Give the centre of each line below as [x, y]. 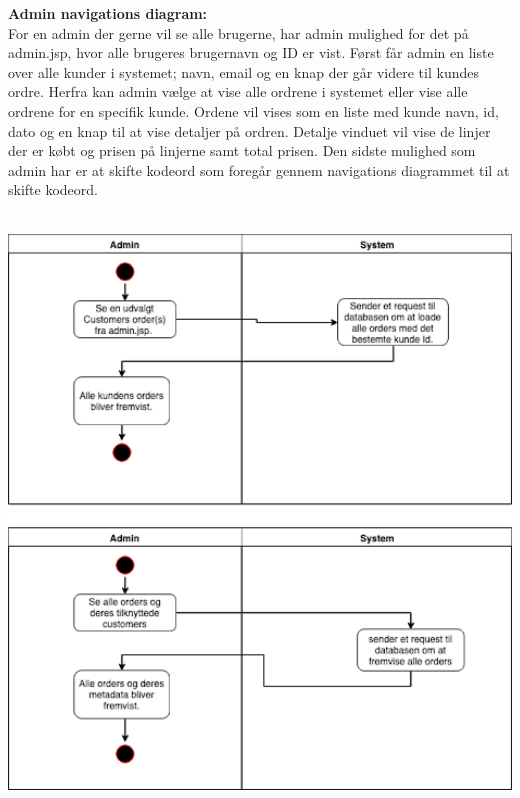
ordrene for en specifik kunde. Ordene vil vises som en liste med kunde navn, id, [253, 110]
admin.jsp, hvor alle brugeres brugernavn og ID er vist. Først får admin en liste [251, 52]
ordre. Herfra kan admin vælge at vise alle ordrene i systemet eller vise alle [238, 91]
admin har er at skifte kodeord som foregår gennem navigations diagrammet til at [259, 169]
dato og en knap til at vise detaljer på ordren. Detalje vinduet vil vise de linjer [249, 130]
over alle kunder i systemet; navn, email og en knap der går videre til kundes [243, 71]
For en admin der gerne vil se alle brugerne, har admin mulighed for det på [238, 32]
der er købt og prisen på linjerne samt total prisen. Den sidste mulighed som [242, 150]
